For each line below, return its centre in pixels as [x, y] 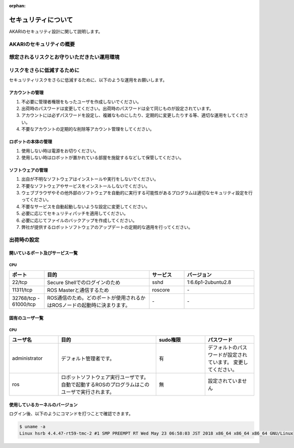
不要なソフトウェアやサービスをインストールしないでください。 [86, 186]
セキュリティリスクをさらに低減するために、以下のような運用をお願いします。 [88, 80]
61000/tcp [24, 304]
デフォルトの [222, 347]
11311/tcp [22, 290]
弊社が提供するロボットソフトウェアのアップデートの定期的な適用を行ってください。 [107, 227]
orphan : [17, 6]
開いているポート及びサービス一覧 [43, 253]
